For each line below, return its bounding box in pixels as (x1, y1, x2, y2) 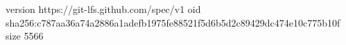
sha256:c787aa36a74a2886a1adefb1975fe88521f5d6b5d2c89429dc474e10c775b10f (6, 15, 340, 29)
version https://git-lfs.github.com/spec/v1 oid (6, 2, 201, 16)
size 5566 (6, 29, 44, 43)
